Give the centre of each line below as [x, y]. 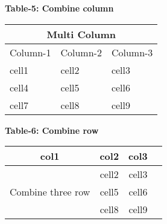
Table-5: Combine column [59, 8]
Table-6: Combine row [52, 130]
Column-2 [81, 52]
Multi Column [81, 34]
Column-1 [30, 52]
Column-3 [132, 52]
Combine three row [50, 192]
